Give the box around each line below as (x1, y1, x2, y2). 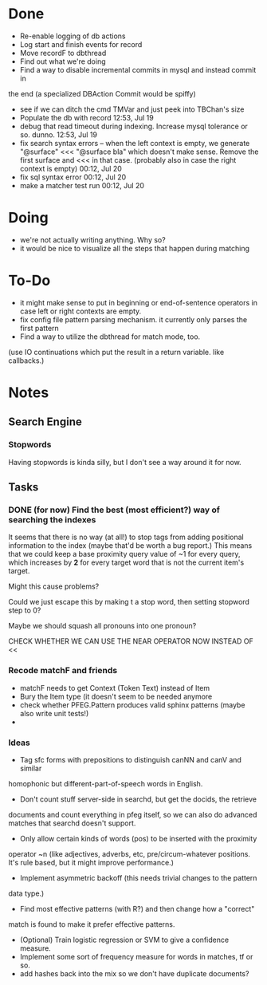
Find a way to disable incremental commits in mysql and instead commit (19, 65, 257, 74)
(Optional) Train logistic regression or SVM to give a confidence (19, 935, 230, 944)
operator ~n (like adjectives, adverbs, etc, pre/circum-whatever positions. (8, 849, 251, 858)
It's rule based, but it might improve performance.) (8, 857, 174, 867)
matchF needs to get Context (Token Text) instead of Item (19, 683, 210, 692)
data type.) (8, 888, 45, 898)
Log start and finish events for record (19, 39, 143, 49)
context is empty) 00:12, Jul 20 (19, 164, 122, 173)
